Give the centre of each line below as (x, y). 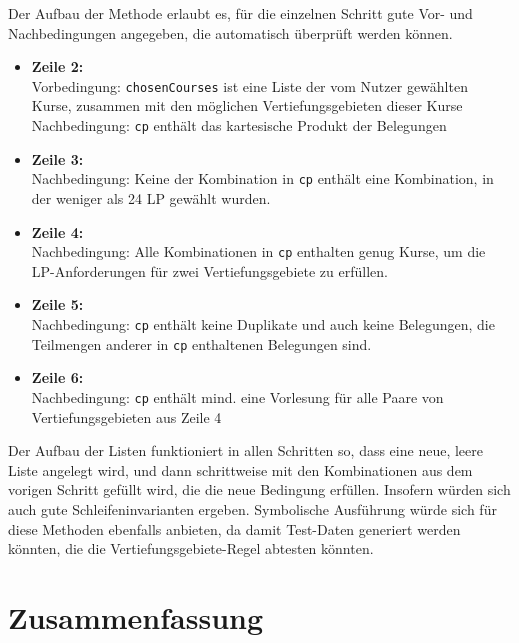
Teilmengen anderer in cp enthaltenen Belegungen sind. (201, 343)
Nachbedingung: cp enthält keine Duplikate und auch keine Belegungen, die (263, 323)
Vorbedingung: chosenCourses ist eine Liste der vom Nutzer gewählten (249, 85)
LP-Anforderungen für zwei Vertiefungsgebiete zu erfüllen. (209, 270)
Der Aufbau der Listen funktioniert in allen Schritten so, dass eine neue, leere (245, 450)
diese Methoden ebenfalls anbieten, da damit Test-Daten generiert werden (234, 528)
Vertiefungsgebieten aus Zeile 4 (126, 416)
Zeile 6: (57, 377)
